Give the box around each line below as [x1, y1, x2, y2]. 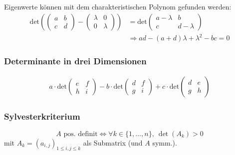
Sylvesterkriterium [4, 110, 80, 123]
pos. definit [63, 130, 98, 138]
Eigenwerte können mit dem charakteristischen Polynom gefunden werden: [4, 1, 232, 11]
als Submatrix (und [83, 137, 143, 148]
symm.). [152, 137, 177, 148]
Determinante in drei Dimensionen [4, 55, 147, 67]
